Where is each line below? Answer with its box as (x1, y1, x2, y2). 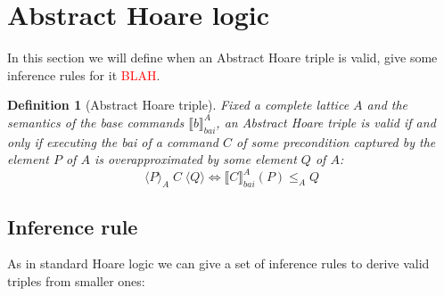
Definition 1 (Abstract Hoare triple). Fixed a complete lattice (7, 95, 349, 114)
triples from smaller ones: (7, 271, 145, 290)
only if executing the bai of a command (7, 132, 218, 151)
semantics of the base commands (7, 112, 185, 131)
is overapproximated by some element (94, 150, 297, 169)
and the (366, 95, 408, 114)
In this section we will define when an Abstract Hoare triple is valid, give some (7, 48, 438, 67)
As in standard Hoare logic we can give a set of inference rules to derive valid (7, 254, 430, 273)
